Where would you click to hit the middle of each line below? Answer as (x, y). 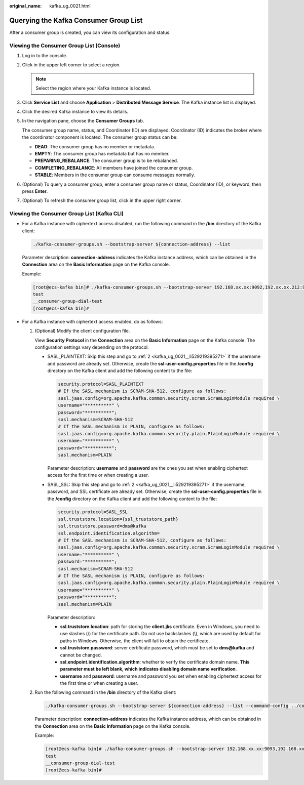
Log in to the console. (45, 56)
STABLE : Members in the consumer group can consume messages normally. (115, 175)
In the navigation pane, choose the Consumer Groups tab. (83, 121)
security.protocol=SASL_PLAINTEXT (101, 384)
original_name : (26, 6)
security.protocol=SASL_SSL (93, 512)
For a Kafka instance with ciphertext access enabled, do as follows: (92, 321)
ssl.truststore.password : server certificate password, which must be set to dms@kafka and (157, 648)
